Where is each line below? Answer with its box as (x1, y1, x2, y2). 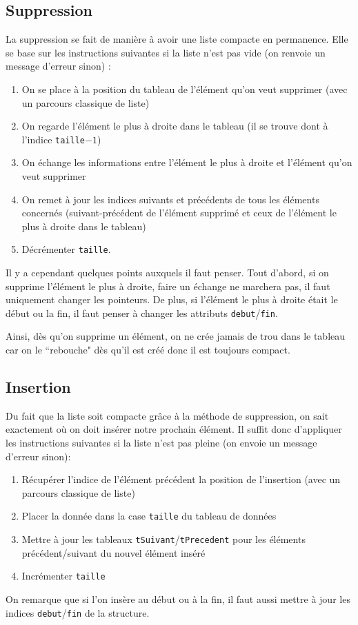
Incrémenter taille (21, 568, 106, 583)
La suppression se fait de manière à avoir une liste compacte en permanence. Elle (6, 32, 348, 46)
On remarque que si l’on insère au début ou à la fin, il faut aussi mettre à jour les (6, 592, 350, 606)
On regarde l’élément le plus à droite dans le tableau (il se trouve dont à (21, 119, 328, 133)
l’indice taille (21, 132, 85, 146)
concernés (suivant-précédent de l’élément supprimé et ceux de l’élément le (21, 205, 337, 220)
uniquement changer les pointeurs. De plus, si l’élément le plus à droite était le (6, 292, 338, 307)
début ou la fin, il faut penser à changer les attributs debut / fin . (6, 305, 278, 320)
